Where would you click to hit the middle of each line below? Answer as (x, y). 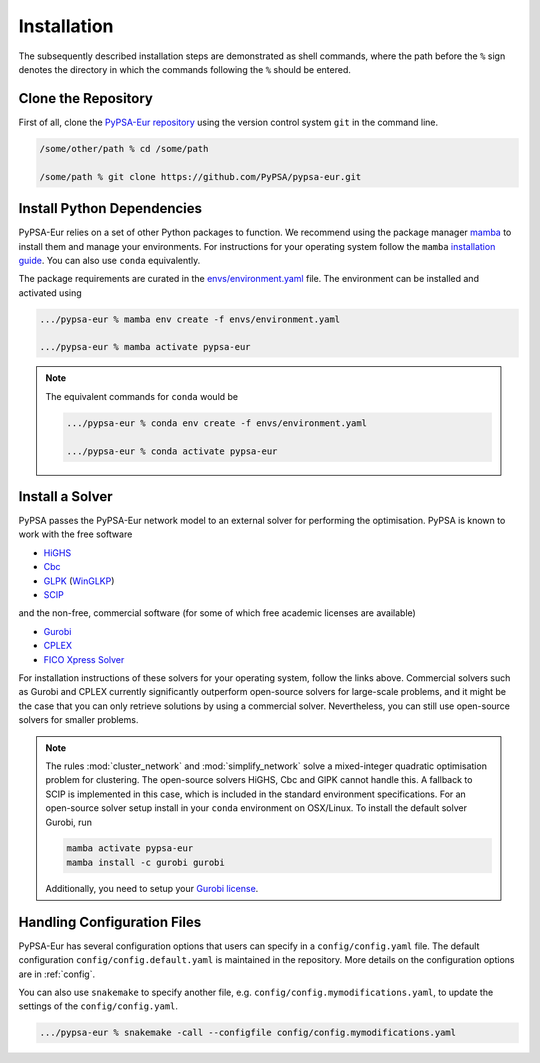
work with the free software (75, 534)
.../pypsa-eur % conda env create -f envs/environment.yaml (217, 423)
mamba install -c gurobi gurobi (145, 862)
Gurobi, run (68, 822)
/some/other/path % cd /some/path (124, 148)
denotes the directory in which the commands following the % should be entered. (185, 69)
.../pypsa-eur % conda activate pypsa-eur (172, 451)
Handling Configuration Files (110, 921)
